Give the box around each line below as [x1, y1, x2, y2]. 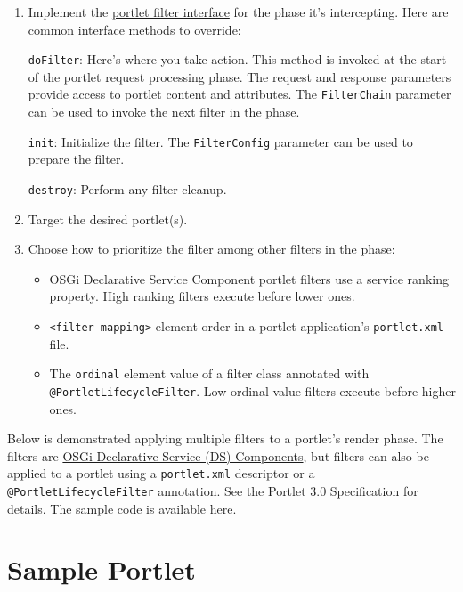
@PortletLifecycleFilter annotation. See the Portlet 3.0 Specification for [7, 481, 418, 499]
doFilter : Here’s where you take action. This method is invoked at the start [28, 50, 447, 69]
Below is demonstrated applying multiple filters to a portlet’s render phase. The [7, 429, 443, 448]
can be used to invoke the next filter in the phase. [28, 102, 300, 121]
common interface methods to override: [28, 20, 241, 38]
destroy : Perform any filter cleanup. [28, 179, 227, 198]
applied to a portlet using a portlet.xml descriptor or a [7, 464, 315, 483]
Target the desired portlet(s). [28, 209, 188, 228]
